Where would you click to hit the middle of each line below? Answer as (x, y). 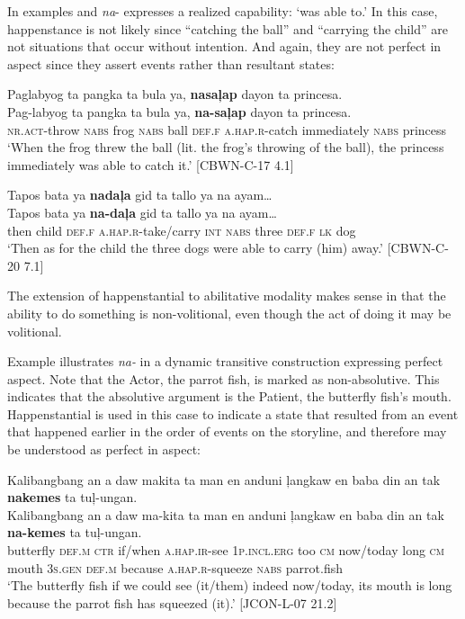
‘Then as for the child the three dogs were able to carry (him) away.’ (195, 248)
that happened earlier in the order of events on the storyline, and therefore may (227, 431)
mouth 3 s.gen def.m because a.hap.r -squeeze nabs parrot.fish (175, 567)
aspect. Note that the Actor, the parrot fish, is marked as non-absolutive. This (224, 378)
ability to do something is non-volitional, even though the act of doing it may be (229, 313)
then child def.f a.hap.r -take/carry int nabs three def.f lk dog (182, 230)
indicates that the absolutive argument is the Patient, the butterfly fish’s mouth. (229, 396)
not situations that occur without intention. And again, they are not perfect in (224, 46)
